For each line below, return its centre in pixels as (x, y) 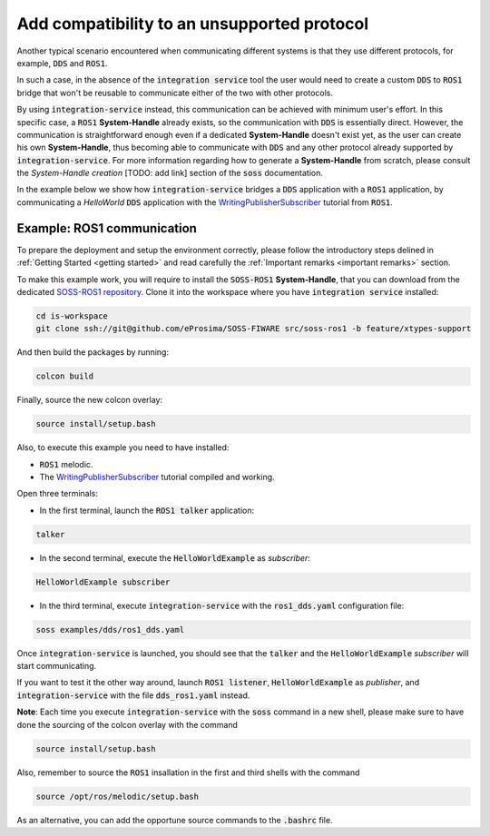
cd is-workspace (72, 316)
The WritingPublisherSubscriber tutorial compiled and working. (157, 477)
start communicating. (57, 666)
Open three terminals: (58, 494)
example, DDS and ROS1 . (62, 63)
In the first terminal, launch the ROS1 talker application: (147, 510)
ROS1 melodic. (66, 464)
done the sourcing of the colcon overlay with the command (127, 724)
